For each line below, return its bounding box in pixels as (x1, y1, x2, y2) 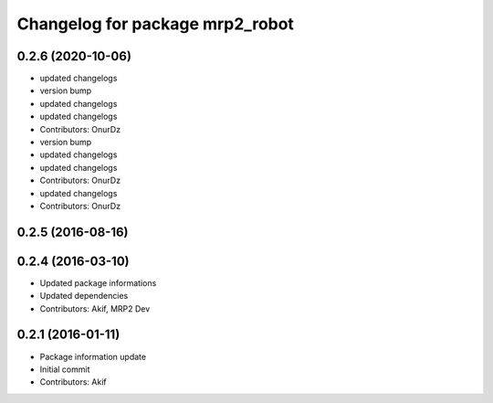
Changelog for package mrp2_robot (16, 14, 294, 34)
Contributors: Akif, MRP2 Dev (39, 302, 151, 314)
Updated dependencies (39, 291, 129, 302)
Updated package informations (39, 277, 157, 288)
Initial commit (39, 364, 90, 375)
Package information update (39, 351, 146, 362)
